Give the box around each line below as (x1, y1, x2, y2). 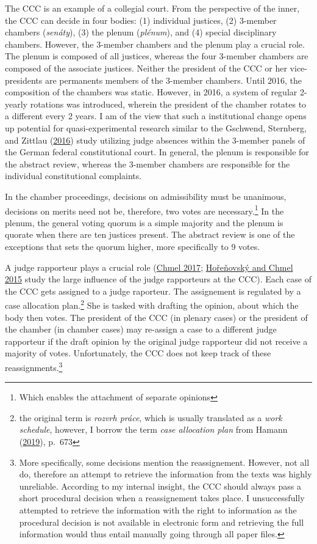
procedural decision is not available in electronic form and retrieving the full (19, 515, 304, 528)
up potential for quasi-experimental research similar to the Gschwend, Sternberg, (5, 121, 307, 134)
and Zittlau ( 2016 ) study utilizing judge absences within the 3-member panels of (5, 133, 305, 146)
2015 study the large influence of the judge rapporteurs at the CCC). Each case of (5, 273, 312, 285)
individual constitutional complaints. (5, 169, 142, 182)
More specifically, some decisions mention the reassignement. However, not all (19, 455, 310, 468)
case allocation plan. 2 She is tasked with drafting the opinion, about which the (5, 297, 299, 311)
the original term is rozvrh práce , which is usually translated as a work (19, 411, 282, 424)
